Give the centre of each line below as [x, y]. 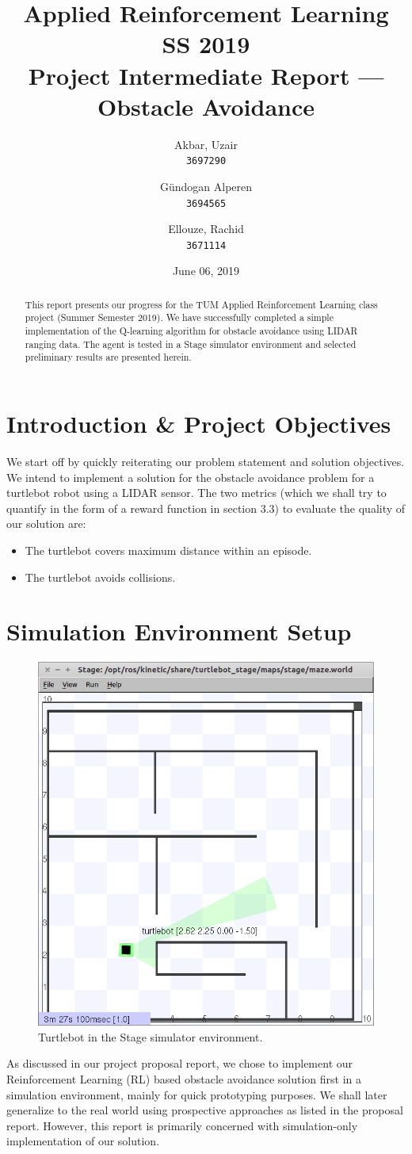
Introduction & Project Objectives [199, 424]
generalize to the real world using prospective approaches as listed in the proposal [205, 1110]
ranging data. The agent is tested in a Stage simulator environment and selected [191, 344]
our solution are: [46, 524]
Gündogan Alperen [206, 186]
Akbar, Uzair [206, 144]
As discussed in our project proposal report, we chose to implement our [180, 1063]
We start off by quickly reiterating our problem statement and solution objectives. [206, 462]
